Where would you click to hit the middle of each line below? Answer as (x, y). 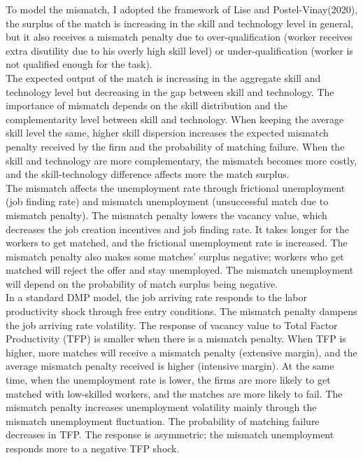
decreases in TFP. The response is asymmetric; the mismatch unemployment (170, 434)
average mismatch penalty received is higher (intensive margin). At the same (170, 366)
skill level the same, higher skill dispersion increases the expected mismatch (167, 133)
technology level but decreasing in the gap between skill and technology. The (170, 91)
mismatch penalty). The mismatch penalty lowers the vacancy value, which (166, 215)
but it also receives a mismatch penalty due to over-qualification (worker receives (179, 37)
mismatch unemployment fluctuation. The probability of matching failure (163, 420)
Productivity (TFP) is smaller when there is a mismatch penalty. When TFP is (176, 339)
